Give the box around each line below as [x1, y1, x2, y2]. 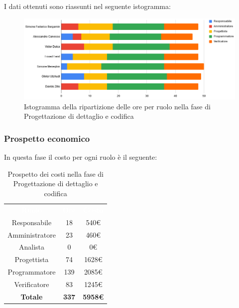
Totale [20, 291, 43, 302]
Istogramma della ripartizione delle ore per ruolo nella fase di [24, 101, 211, 111]
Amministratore [7, 229, 56, 240]
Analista [18, 242, 45, 252]
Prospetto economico [4, 132, 90, 144]
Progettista [14, 254, 49, 265]
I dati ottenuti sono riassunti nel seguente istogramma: [4, 1, 171, 11]
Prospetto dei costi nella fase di [7, 168, 104, 179]
